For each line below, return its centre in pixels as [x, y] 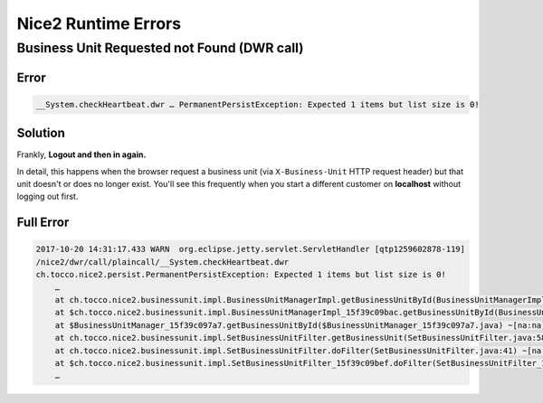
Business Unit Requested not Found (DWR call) [160, 48]
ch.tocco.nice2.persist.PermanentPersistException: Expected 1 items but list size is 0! [241, 275]
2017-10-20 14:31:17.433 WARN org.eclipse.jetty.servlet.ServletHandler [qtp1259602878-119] [251, 249]
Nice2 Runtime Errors [99, 23]
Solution [41, 133]
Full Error [43, 223]
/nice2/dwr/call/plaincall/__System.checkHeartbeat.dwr [162, 262]
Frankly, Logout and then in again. [81, 155]
